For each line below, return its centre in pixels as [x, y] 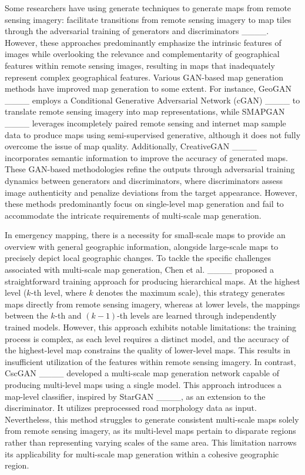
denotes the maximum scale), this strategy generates [190, 292]
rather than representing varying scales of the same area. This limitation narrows [151, 442]
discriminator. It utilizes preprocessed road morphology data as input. [131, 408]
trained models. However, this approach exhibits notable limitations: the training [150, 327]
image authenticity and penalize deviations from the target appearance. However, [151, 192]
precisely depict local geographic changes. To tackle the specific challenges [138, 258]
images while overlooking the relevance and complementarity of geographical [142, 54]
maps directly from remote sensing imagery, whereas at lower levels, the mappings [152, 304]
